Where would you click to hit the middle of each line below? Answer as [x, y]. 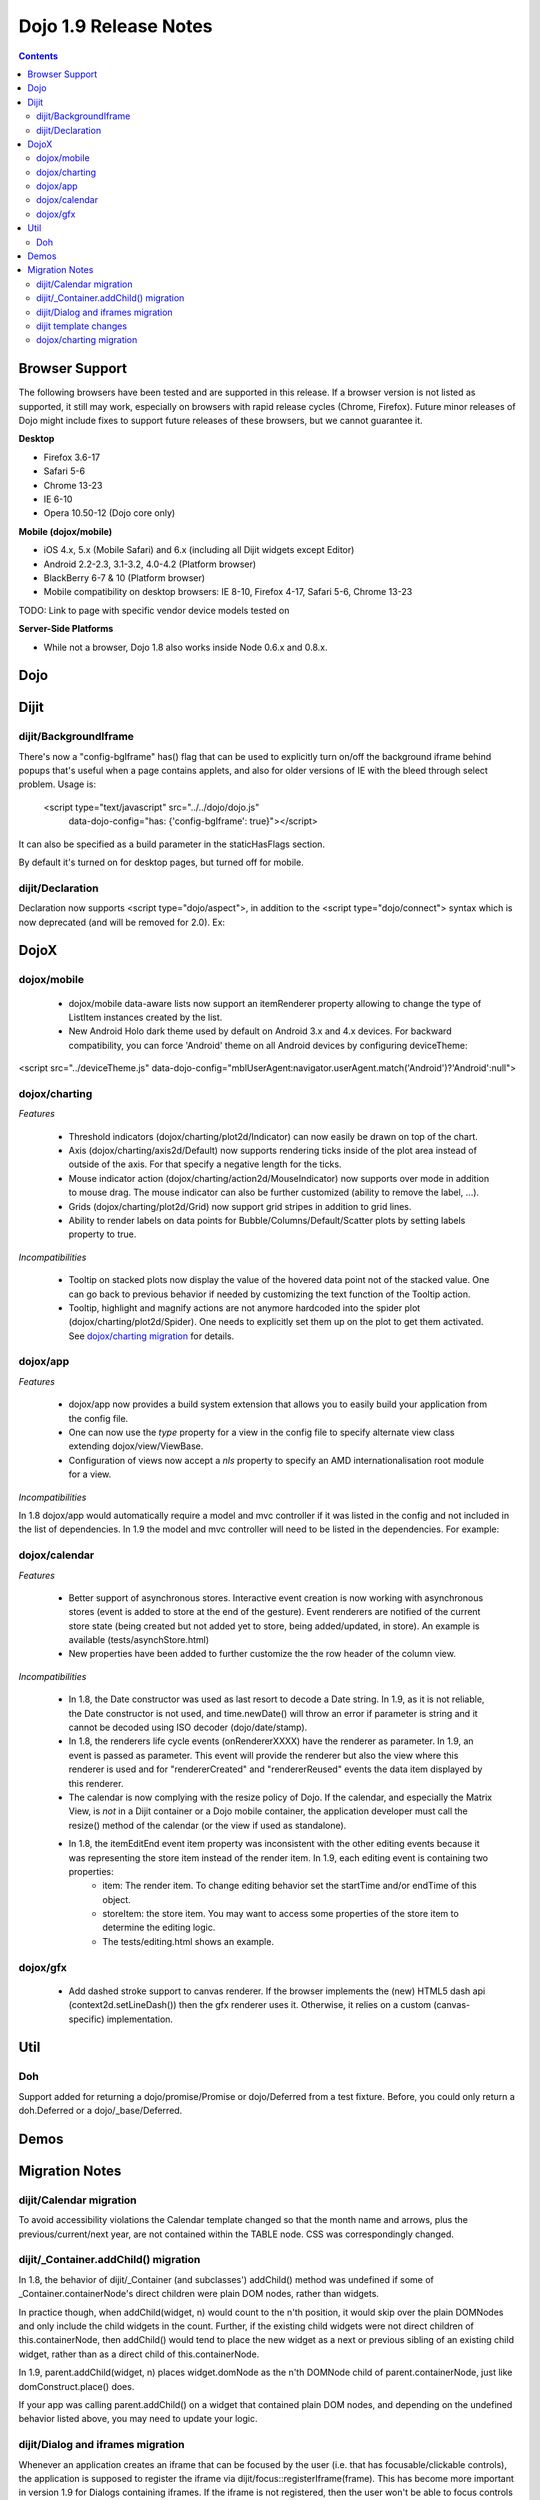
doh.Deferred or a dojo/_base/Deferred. [100, 2111]
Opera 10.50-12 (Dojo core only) [109, 513]
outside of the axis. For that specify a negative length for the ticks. [205, 1164]
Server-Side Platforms [66, 629]
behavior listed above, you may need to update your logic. [138, 2419]
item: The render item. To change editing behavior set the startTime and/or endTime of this [289, 1886]
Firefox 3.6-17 [72, 457]
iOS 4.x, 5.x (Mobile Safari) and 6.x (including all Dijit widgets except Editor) [199, 550]
